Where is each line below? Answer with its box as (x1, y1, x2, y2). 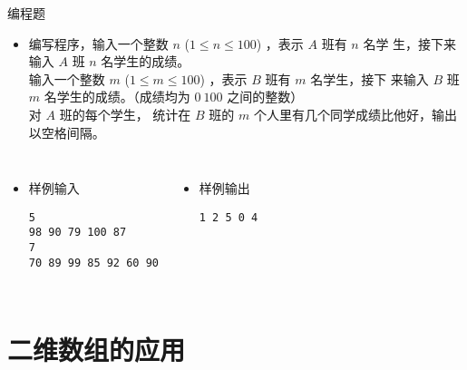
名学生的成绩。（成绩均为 (44, 87, 190, 106)
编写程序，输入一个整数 (28, 34, 169, 53)
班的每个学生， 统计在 (59, 104, 191, 123)
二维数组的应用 (7, 330, 186, 367)
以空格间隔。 (28, 122, 105, 141)
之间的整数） (227, 87, 304, 106)
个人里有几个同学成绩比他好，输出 (253, 104, 457, 123)
